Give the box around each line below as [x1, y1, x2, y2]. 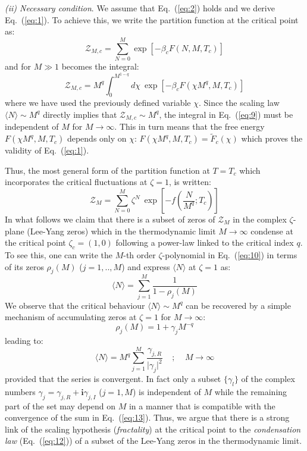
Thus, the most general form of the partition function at [5, 164, 210, 176]
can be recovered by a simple [186, 299, 291, 311]
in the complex [233, 213, 287, 225]
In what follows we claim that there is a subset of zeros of [5, 213, 215, 225]
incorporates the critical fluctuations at [5, 176, 148, 188]
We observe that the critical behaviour [5, 299, 145, 311]
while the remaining [214, 385, 287, 397]
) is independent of [132, 385, 201, 397]
